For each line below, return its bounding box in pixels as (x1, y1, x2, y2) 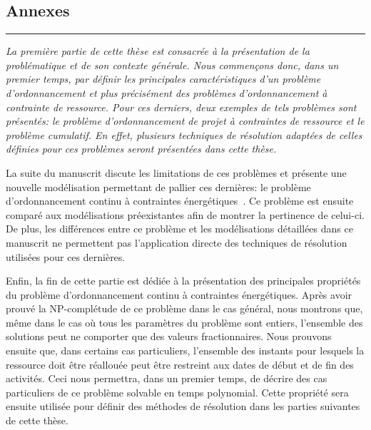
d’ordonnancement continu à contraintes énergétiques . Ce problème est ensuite (6, 193, 354, 208)
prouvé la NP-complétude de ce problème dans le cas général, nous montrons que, (6, 301, 363, 316)
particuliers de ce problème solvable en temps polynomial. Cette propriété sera (6, 384, 349, 399)
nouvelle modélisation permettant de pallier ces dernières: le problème (6, 179, 311, 194)
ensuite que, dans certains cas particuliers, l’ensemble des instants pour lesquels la (6, 343, 365, 358)
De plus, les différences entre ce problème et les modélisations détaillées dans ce (6, 221, 353, 236)
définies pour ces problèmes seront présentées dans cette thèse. (6, 141, 277, 156)
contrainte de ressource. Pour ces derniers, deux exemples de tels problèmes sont (6, 99, 357, 114)
